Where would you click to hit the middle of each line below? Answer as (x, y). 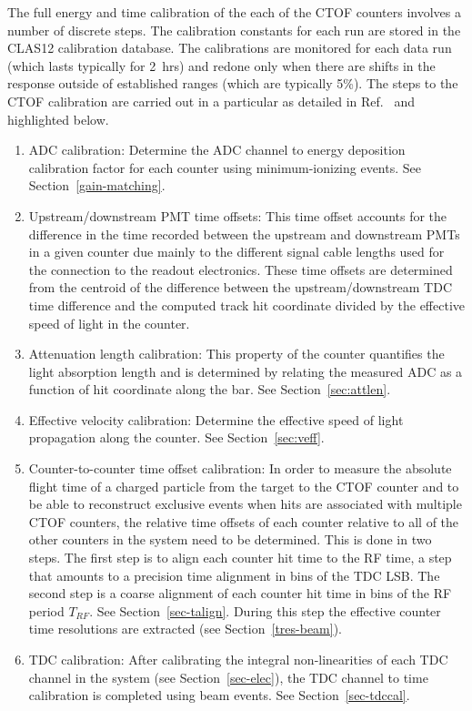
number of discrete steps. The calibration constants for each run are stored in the (234, 30)
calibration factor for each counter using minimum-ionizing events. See (225, 167)
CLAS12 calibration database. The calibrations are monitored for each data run (230, 48)
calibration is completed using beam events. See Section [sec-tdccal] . (219, 695)
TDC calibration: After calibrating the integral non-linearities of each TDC (238, 659)
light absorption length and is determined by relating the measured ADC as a (246, 371)
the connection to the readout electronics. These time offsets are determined (241, 269)
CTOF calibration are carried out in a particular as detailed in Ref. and (211, 101)
